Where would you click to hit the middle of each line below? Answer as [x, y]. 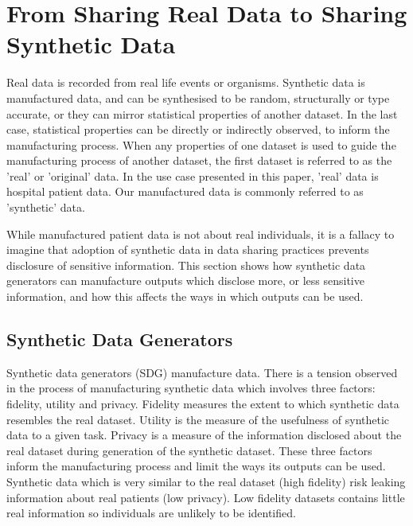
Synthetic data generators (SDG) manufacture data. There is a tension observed [202, 372]
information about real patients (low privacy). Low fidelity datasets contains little [206, 497]
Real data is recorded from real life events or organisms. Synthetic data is [186, 82]
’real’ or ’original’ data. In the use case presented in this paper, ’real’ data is [193, 175]
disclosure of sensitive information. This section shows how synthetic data [186, 265]
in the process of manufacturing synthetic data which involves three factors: [191, 388]
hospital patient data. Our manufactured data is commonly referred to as [185, 191]
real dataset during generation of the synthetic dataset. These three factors [189, 450]
